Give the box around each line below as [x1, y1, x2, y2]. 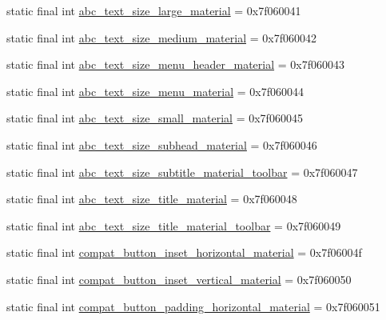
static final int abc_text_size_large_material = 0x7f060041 [6, 2, 301, 18]
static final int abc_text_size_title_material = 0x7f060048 [6, 190, 297, 207]
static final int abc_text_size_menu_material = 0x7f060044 [6, 82, 304, 99]
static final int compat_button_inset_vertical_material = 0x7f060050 [6, 270, 352, 287]
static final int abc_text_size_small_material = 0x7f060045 [6, 110, 303, 126]
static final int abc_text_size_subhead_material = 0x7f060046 [6, 136, 317, 153]
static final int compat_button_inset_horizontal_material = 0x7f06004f [6, 244, 362, 261]
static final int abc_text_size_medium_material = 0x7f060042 [6, 29, 316, 46]
